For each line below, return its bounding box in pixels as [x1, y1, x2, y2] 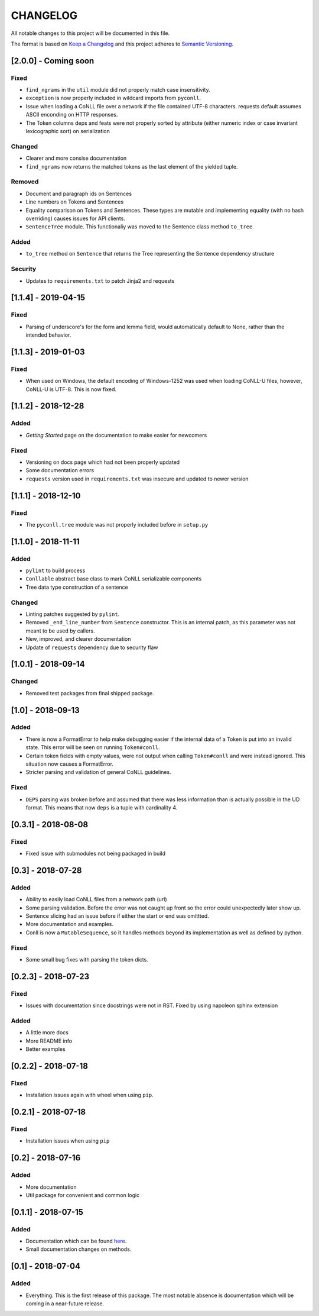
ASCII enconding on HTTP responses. [25, 111, 118, 118]
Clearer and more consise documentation [25, 154, 127, 162]
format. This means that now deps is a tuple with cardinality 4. [25, 804, 178, 811]
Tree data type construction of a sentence [25, 583, 128, 591]
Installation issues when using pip [25, 1137, 110, 1144]
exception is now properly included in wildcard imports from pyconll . [25, 95, 201, 102]
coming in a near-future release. [25, 1299, 105, 1307]
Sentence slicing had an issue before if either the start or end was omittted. [25, 912, 209, 920]
